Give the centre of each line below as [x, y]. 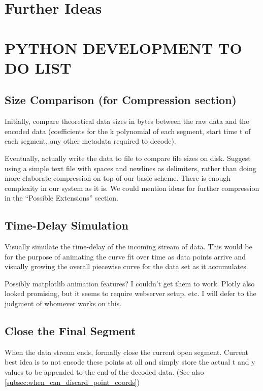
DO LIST [38, 67]
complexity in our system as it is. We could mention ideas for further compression [132, 188]
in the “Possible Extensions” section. [61, 198]
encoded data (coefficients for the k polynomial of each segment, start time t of [128, 131]
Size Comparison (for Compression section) [121, 100]
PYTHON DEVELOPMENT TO [123, 47]
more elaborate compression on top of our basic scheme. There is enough [118, 178]
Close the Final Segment [70, 331]
